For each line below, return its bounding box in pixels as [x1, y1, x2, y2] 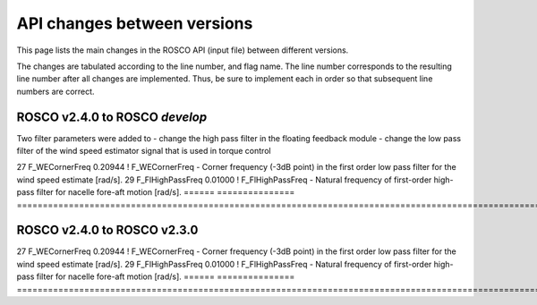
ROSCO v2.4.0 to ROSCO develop [16, 109, 208, 124]
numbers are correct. [16, 86, 95, 97]
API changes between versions [16, 13, 253, 33]
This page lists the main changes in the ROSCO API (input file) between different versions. [16, 45, 349, 55]
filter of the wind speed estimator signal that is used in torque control [16, 146, 272, 157]
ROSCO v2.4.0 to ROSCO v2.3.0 [16, 223, 199, 238]
